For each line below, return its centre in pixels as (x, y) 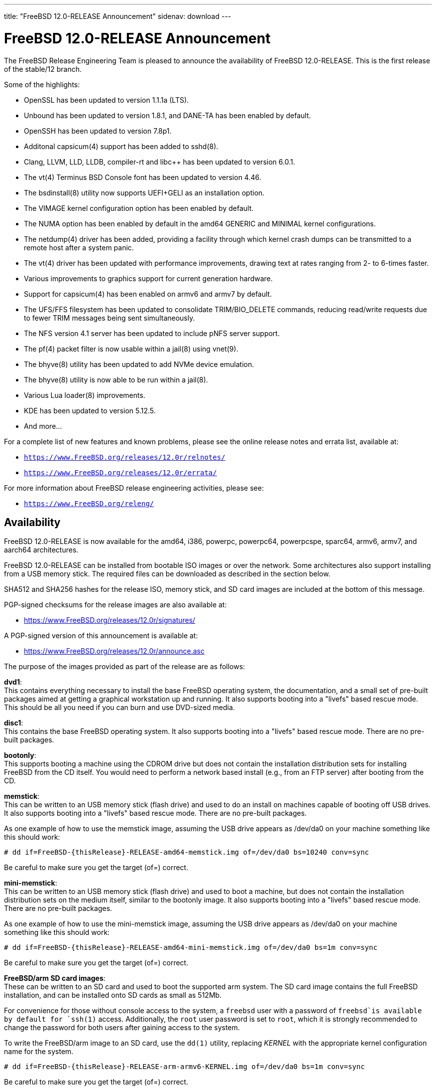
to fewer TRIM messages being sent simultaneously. (109, 318)
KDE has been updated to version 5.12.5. (90, 410)
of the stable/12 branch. (43, 69)
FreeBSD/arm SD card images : (55, 978)
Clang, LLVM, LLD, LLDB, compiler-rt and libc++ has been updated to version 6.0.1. (160, 162)
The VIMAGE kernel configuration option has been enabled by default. (139, 208)
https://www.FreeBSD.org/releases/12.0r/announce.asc (114, 651)
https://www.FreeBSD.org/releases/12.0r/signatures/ (110, 620)
